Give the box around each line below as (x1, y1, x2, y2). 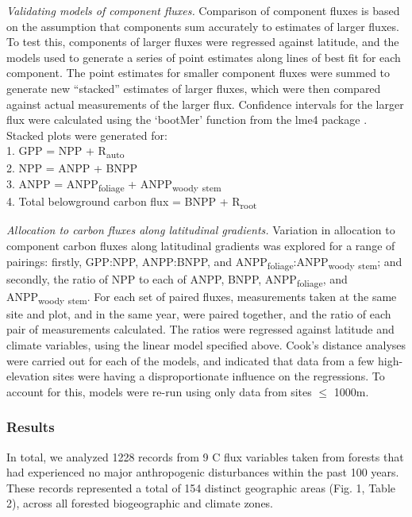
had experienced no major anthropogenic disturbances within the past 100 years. (6, 464, 399, 480)
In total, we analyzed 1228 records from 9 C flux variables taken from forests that (6, 448, 404, 465)
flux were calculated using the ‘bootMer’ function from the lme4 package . (6, 111, 368, 128)
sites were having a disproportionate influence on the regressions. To (52, 368, 385, 384)
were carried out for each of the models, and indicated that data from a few (6, 352, 375, 368)
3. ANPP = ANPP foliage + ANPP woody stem (6, 176, 221, 194)
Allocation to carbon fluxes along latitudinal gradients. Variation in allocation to (6, 222, 395, 238)
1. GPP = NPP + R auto (6, 142, 125, 161)
